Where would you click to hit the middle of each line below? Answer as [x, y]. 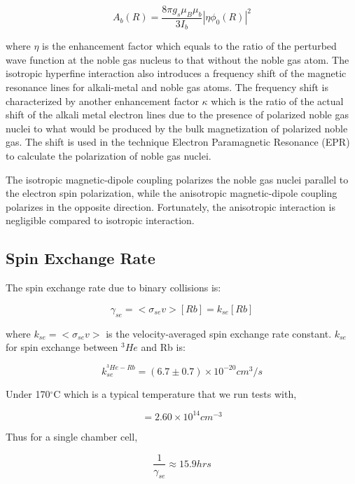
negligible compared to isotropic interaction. [100, 220]
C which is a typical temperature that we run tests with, [175, 393]
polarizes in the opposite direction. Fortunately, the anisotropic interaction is [170, 206]
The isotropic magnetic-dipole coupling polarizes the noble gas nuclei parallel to [177, 179]
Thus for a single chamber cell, [72, 436]
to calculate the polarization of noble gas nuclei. [109, 156]
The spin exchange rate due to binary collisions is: [113, 288]
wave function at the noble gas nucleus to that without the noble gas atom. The [177, 59]
